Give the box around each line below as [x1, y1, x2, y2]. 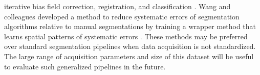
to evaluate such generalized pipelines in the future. [4, 61, 166, 71]
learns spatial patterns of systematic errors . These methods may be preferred [4, 31, 248, 41]
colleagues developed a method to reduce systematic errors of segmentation [4, 11, 240, 21]
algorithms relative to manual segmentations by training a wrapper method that [4, 21, 256, 32]
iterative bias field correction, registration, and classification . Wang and [4, 1, 231, 11]
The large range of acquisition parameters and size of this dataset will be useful [4, 51, 254, 61]
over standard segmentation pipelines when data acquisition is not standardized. [4, 41, 256, 52]
